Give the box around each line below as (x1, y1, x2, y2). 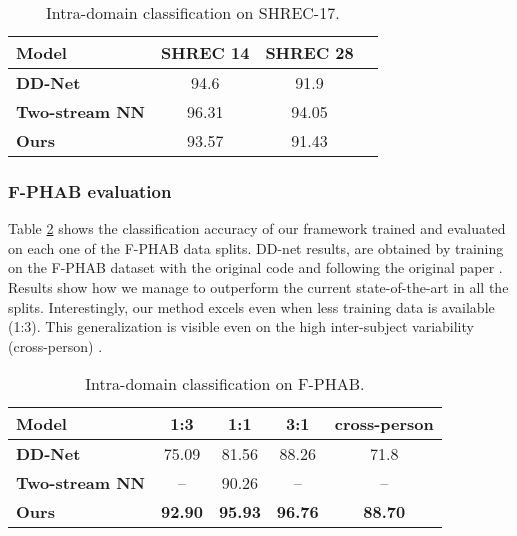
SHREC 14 (161, 41, 250, 64)
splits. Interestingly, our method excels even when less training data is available (8, 296, 495, 317)
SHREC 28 (265, 41, 354, 64)
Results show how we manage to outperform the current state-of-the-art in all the (8, 277, 509, 297)
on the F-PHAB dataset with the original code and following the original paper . (8, 257, 503, 278)
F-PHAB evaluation (8, 178, 172, 203)
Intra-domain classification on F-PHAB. (85, 372, 365, 396)
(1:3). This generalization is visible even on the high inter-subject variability (8, 316, 474, 337)
